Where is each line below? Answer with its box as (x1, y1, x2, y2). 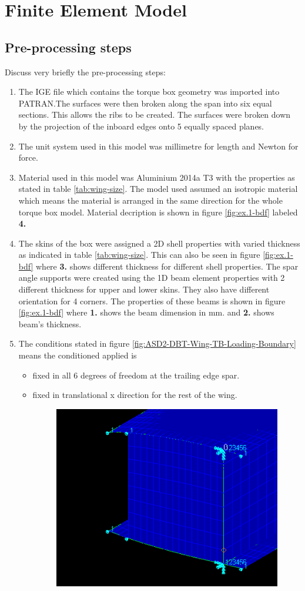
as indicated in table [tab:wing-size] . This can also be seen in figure (18, 248, 260, 261)
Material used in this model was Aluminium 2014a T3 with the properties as (18, 171, 295, 183)
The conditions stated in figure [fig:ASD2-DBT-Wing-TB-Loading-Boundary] (18, 337, 296, 350)
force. (18, 151, 38, 164)
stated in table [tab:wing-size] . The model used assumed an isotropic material (18, 182, 298, 195)
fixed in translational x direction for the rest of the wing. (32, 389, 237, 401)
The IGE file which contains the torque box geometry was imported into (18, 85, 280, 98)
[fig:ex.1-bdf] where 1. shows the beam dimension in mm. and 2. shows (18, 306, 274, 318)
